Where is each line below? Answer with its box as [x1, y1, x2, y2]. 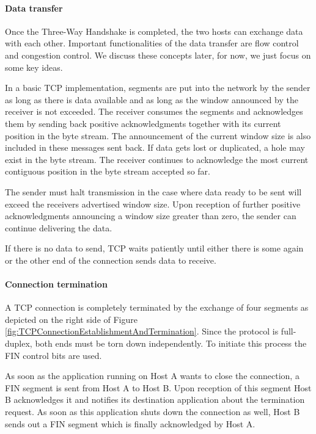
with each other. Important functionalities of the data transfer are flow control [5, 37, 299, 49]
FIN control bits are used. [5, 349, 102, 361]
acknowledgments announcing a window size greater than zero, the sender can [5, 209, 296, 222]
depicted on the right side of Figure [5, 313, 138, 325]
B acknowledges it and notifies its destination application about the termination [5, 393, 305, 406]
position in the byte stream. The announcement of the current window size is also [5, 129, 311, 142]
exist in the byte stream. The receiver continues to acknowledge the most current [5, 153, 309, 165]
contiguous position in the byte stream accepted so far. [5, 165, 210, 178]
